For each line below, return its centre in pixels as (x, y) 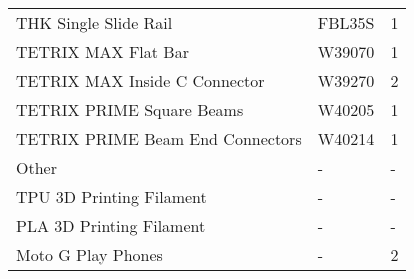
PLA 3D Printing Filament (111, 225)
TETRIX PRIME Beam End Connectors (159, 138)
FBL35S (346, 22)
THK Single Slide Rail (94, 22)
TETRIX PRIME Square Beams (130, 109)
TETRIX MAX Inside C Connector (140, 80)
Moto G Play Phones (89, 254)
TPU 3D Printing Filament (111, 196)
